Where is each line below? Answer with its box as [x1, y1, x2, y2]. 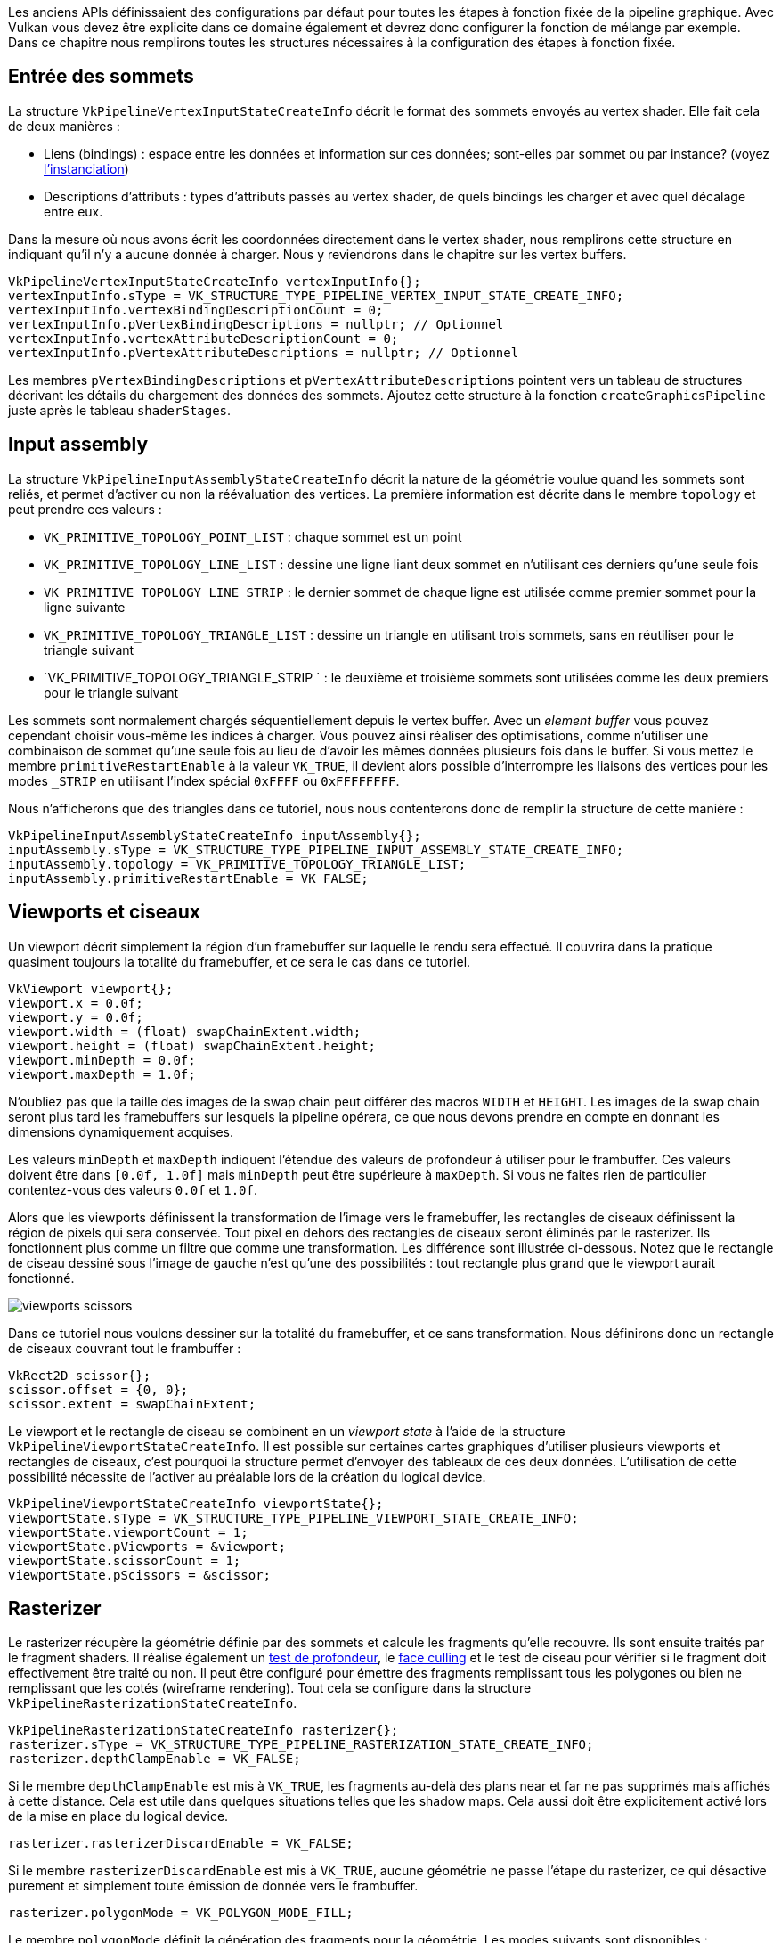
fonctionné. [8, 1269, 75, 1286]
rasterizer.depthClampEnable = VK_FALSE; [8, 1751, 301, 1767]
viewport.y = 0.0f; [8, 1009, 143, 1025]
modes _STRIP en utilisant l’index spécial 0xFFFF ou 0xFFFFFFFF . [8, 772, 400, 788]
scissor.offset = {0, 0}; [8, 1382, 189, 1397]
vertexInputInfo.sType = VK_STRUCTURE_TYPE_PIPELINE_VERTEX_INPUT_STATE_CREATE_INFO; [8, 288, 624, 303]
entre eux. [44, 203, 103, 219]
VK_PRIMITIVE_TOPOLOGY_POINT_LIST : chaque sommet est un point [44, 528, 462, 544]
